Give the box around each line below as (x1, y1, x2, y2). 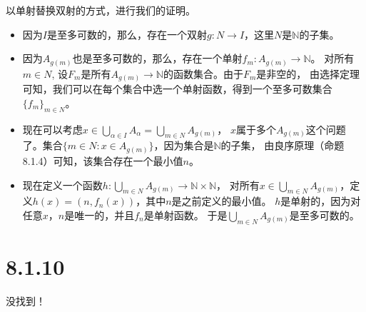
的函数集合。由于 (163, 66, 243, 81)
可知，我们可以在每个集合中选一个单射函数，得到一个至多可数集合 (22, 81, 332, 96)
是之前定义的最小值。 (171, 193, 272, 208)
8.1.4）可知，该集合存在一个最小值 (22, 153, 183, 168)
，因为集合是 (153, 138, 214, 153)
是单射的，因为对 (280, 193, 361, 208)
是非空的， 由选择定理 (256, 66, 360, 81)
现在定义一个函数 (22, 177, 103, 192)
